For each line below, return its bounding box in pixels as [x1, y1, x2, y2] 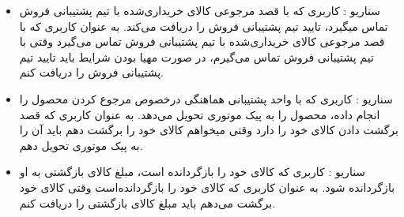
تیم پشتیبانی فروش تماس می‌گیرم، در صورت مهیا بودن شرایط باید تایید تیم [19, 48, 374, 65]
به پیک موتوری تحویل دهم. [19, 137, 143, 153]
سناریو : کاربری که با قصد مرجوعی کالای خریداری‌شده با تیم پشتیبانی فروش [19, 2, 380, 18]
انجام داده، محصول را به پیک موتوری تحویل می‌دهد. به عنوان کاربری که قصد [19, 106, 380, 122]
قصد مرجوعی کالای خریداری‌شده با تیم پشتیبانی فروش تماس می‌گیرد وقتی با [19, 33, 385, 50]
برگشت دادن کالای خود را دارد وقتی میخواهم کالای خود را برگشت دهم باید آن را [19, 122, 398, 138]
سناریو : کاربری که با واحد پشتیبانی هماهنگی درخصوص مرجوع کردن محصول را [19, 90, 393, 107]
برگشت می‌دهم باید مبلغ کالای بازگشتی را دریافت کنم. [19, 194, 276, 211]
